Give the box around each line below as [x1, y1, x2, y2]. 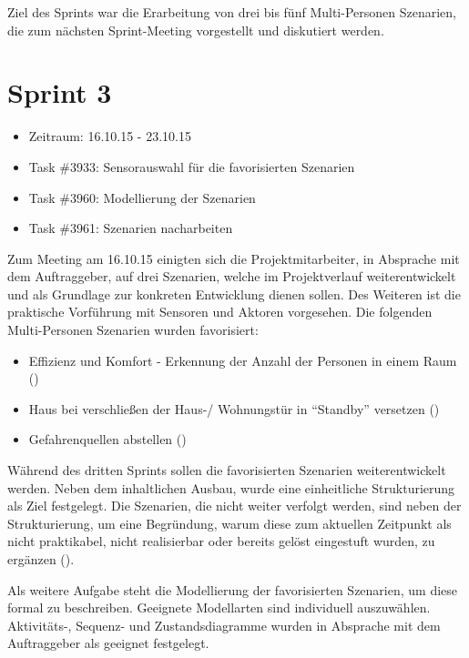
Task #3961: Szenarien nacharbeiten [28, 218, 233, 238]
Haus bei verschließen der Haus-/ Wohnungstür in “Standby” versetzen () [28, 399, 440, 418]
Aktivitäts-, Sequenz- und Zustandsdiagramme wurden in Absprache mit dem [7, 615, 441, 634]
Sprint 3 [7, 74, 112, 111]
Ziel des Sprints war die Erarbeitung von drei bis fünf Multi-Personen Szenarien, [7, 3, 456, 21]
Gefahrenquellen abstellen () [28, 430, 187, 449]
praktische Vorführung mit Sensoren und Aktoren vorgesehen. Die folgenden [7, 302, 433, 321]
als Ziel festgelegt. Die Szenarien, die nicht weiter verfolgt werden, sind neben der [7, 496, 462, 515]
